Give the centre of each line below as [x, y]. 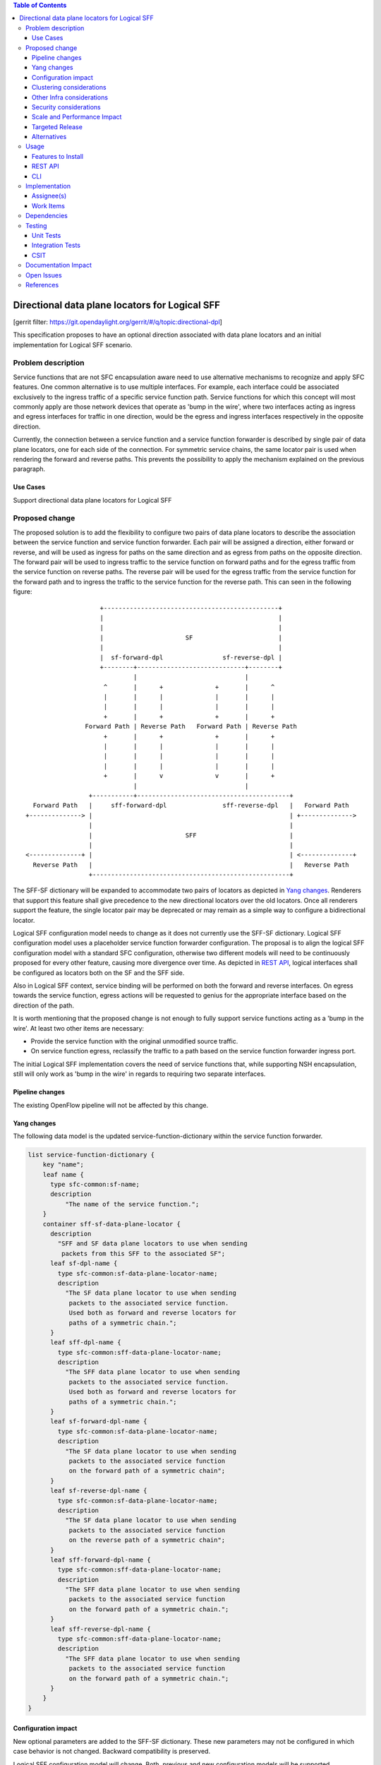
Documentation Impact [59, 265]
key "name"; [64, 1165]
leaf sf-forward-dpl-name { [99, 1422]
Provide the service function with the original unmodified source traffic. [134, 1041]
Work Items [48, 205]
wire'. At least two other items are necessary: [79, 1028]
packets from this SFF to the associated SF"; [143, 1254]
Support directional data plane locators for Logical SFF [92, 500]
